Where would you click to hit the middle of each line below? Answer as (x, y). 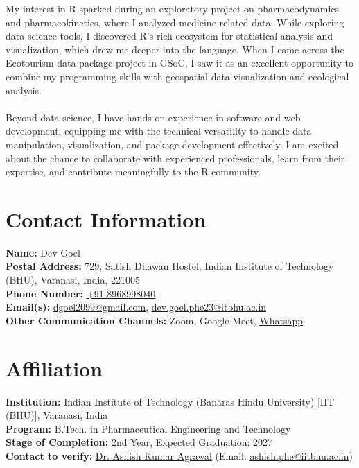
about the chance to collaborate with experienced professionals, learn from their (175, 158)
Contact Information (106, 219)
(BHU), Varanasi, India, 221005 (73, 280)
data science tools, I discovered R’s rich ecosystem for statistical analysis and (169, 36)
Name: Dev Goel (43, 252)
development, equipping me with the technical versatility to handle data (159, 131)
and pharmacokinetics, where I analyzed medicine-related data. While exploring (175, 22)
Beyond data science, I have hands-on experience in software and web (153, 117)
